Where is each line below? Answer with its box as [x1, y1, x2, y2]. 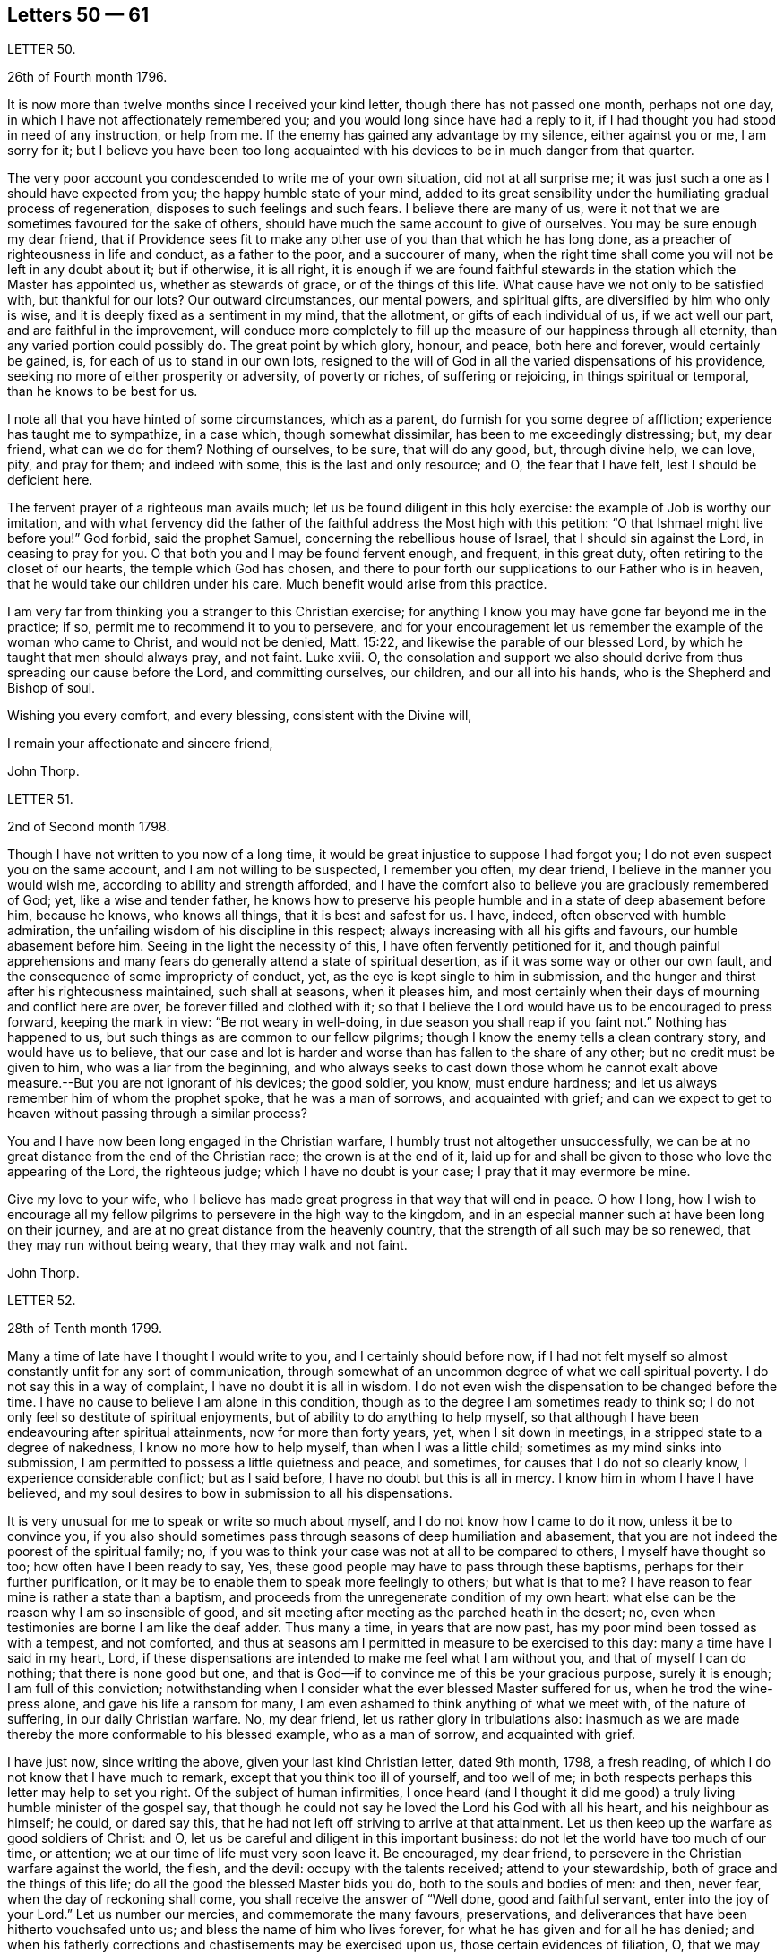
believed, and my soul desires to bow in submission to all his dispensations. [7, 1485, 452, 1501]
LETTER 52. [7, 1293, 76, 1309]
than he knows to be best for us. [7, 383, 198, 400]
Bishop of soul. [7, 680, 96, 696]
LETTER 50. [7, 41, 76, 57]
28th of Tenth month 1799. [7, 1321, 162, 1337]
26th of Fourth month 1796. [7, 69, 168, 85]
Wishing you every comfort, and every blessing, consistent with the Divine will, [7, 708, 472, 724]
